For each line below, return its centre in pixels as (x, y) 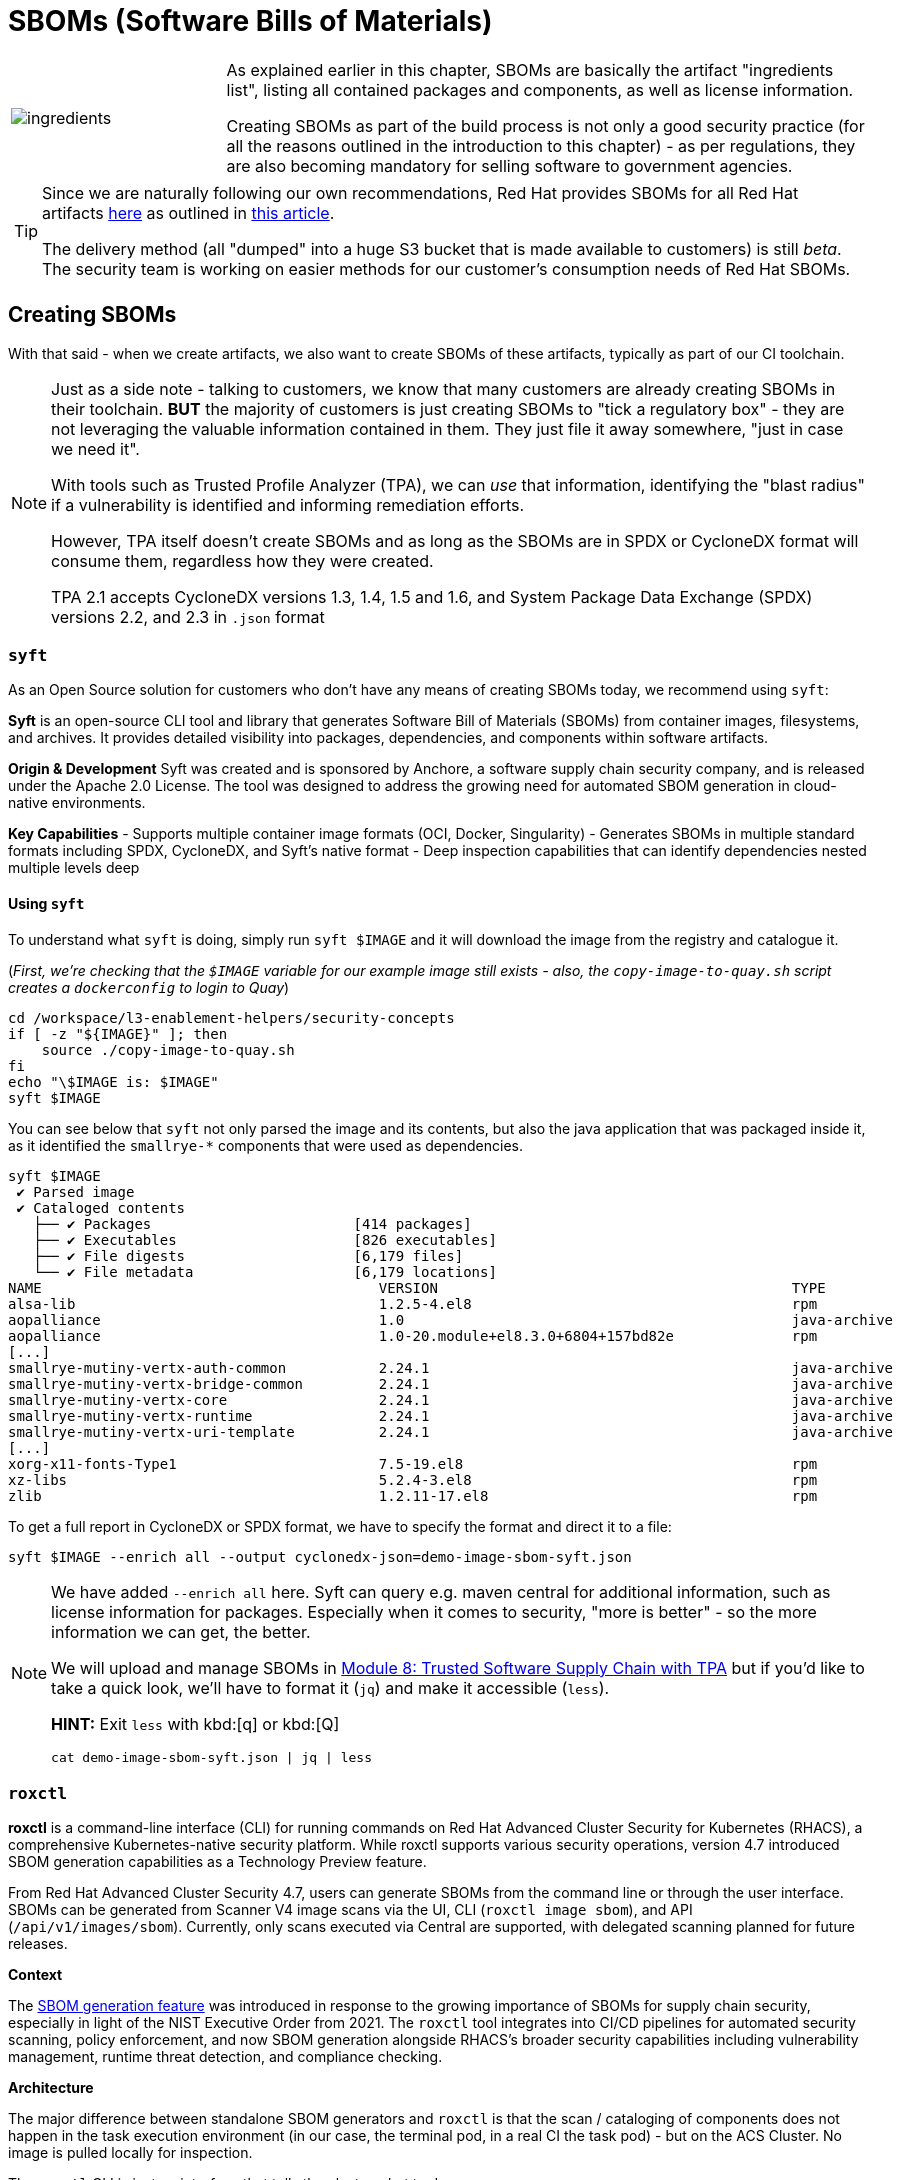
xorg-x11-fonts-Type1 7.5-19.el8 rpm (413, 1463)
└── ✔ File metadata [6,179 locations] (265, 1271)
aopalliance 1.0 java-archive (451, 1319)
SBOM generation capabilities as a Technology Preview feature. (217, 1862)
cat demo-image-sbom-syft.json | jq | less (211, 1757)
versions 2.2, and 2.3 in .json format (188, 616)
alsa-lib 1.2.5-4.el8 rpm (413, 1303)
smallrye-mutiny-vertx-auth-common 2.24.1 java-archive (451, 1367)
